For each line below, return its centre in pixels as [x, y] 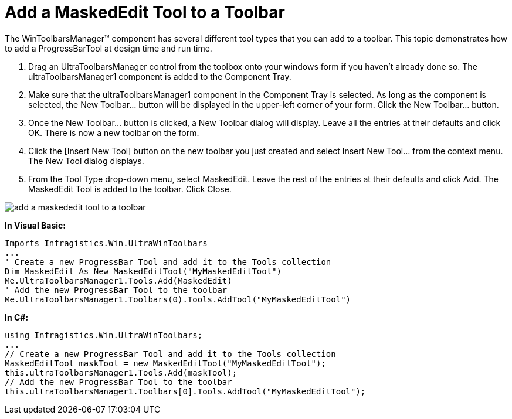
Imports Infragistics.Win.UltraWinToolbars [106, 243]
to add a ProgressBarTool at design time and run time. [108, 48]
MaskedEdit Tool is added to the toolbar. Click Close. [130, 189]
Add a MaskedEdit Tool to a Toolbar [145, 12]
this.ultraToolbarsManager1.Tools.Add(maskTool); [121, 372]
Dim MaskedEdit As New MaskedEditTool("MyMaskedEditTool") [143, 271]
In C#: [17, 317]
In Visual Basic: [35, 225]
